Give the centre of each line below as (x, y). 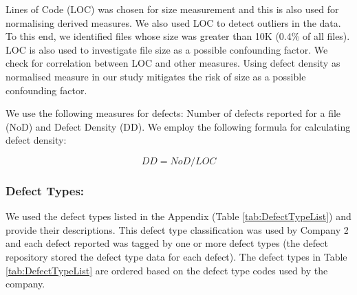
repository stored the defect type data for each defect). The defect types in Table (176, 256)
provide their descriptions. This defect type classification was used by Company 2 (177, 229)
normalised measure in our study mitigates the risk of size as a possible (156, 76)
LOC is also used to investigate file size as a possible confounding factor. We (167, 49)
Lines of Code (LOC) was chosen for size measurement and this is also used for (172, 9)
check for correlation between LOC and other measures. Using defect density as (173, 63)
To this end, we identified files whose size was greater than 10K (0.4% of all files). (178, 36)
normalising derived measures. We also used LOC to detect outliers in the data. (173, 22)
